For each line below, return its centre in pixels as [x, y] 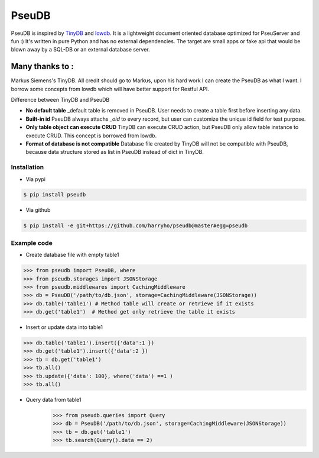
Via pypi [35, 179]
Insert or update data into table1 [64, 327]
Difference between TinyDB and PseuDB [60, 100]
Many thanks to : [42, 67]
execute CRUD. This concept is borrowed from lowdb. [91, 136]
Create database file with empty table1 [72, 255]
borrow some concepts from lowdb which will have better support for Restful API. [110, 89]
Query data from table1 [53, 400]
